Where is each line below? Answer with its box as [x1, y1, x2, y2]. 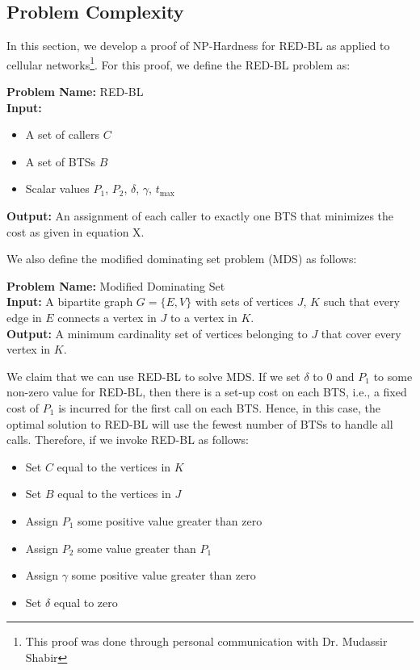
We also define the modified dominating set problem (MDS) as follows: [6, 250, 357, 267]
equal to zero [53, 593, 118, 610]
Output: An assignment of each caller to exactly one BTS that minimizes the [6, 207, 394, 224]
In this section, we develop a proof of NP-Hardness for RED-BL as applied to [6, 37, 390, 54]
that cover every [321, 325, 401, 341]
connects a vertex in [57, 308, 157, 325]
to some [373, 367, 413, 384]
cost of [6, 399, 40, 416]
